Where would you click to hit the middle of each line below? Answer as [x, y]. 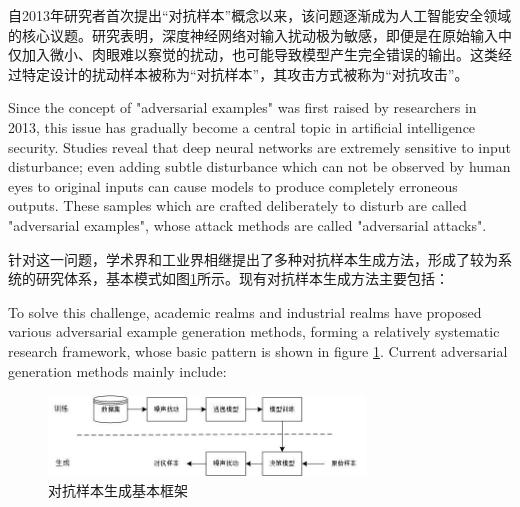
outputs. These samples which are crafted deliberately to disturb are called [237, 205]
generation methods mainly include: [117, 370]
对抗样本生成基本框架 [118, 489]
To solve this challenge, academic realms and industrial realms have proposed [245, 311]
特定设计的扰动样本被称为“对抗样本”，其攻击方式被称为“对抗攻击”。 [245, 73]
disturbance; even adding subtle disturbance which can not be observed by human [259, 166]
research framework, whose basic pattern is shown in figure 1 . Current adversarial [258, 350]
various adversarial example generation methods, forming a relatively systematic [254, 331]
